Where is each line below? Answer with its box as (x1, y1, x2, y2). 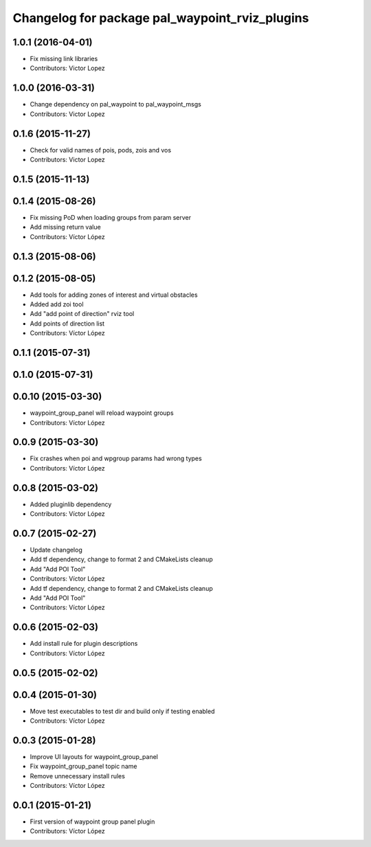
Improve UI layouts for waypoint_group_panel (30, 752, 158, 760)
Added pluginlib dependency (30, 500, 112, 508)
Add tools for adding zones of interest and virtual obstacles (30, 291, 199, 299)
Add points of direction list (30, 319, 105, 328)
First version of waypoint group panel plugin (30, 817, 155, 826)
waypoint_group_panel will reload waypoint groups (30, 409, 175, 417)
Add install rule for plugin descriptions (30, 640, 138, 648)
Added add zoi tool (30, 300, 84, 308)
